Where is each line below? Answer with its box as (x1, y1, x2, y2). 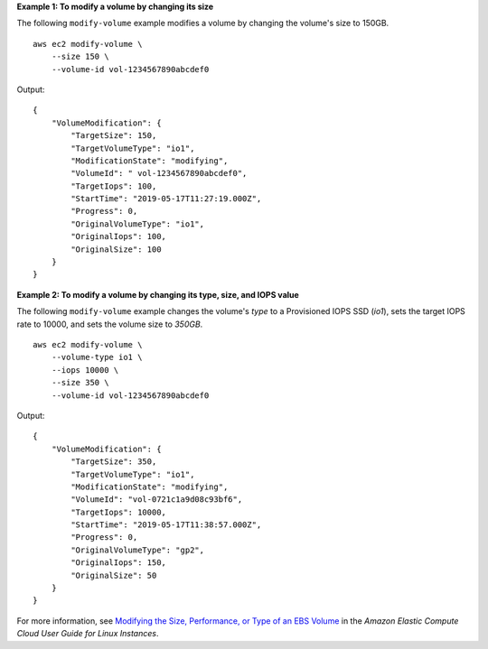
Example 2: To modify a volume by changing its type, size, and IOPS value (16, 289, 300, 300)
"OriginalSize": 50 (70, 570, 157, 580)
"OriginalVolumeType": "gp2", (70, 544, 205, 555)
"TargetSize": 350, (70, 457, 157, 467)
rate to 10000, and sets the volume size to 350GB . (16, 319, 203, 329)
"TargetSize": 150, (70, 131, 157, 141)
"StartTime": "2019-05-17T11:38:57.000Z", (70, 520, 262, 530)
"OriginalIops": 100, (70, 231, 167, 242)
